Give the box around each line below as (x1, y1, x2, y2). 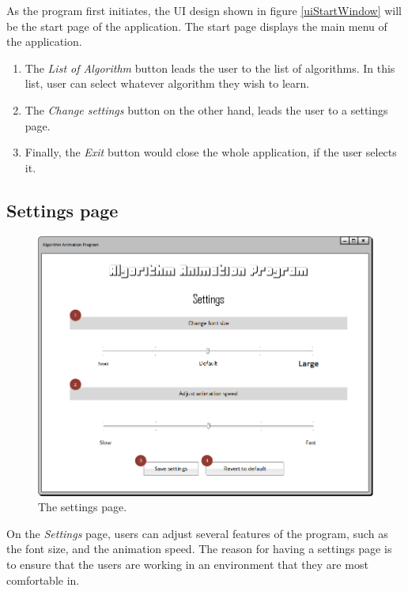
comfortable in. (6, 571, 80, 588)
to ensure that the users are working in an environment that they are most (6, 555, 368, 572)
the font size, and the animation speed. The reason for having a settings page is (6, 540, 392, 557)
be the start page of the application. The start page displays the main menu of (6, 17, 387, 34)
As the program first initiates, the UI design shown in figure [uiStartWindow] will (6, 2, 402, 18)
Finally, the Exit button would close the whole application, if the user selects (25, 144, 397, 160)
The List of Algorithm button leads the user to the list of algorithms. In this (25, 59, 395, 76)
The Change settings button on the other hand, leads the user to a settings (25, 101, 388, 118)
